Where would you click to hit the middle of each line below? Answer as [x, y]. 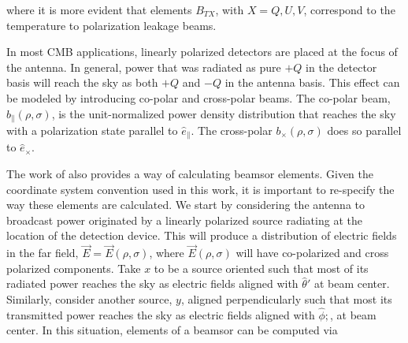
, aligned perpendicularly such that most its [286, 299]
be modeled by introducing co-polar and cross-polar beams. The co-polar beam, [198, 97]
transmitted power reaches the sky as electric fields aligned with [161, 314]
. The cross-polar [232, 130]
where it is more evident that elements [99, 9]
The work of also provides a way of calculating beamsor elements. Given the [190, 174]
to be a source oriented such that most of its [261, 268]
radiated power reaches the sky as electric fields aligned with [152, 283]
